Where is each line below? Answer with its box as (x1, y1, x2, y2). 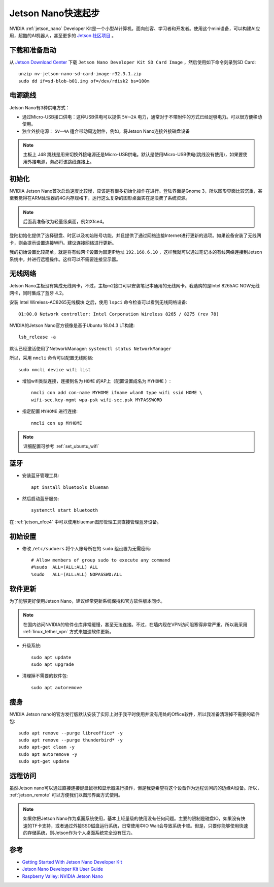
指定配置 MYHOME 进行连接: (22, 408, 78, 415)
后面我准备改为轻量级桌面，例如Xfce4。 (23, 218, 107, 224)
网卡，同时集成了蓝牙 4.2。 (9, 290, 67, 296)
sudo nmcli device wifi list (18, 367, 91, 372)
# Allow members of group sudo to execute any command (31, 557, 170, 563)
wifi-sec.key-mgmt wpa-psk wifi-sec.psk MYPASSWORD (31, 397, 162, 403)
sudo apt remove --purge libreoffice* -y (18, 730, 123, 736)
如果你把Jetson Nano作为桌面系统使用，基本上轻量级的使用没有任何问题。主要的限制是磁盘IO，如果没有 (23, 815, 241, 821)
